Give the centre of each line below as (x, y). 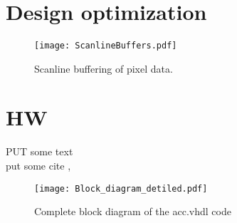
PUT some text (39, 151)
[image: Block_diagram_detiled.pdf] (121, 188)
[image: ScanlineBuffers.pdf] (106, 45)
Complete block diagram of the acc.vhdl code (133, 211)
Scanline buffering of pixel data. (104, 68)
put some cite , (38, 165)
